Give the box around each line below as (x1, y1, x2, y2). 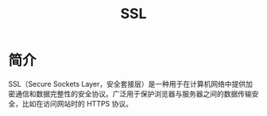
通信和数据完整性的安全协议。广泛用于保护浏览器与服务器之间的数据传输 (14, 88, 252, 99)
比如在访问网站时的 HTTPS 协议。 (21, 99, 133, 108)
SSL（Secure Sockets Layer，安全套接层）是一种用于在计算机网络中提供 (8, 79, 246, 88)
